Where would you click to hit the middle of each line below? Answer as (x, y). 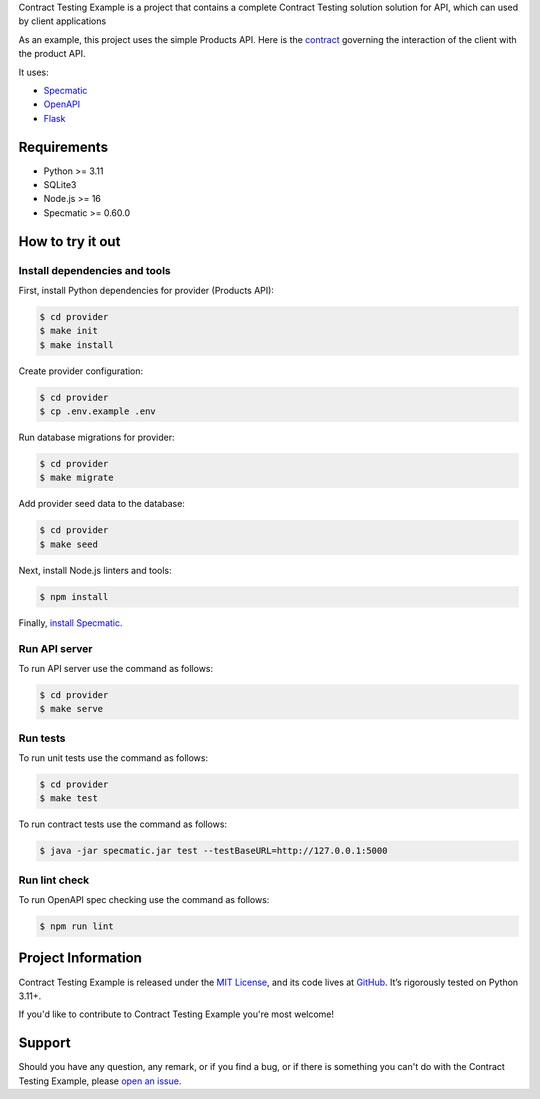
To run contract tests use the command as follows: (123, 824)
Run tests (42, 738)
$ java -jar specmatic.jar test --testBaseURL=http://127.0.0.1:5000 (213, 851)
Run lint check (54, 880)
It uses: (33, 72)
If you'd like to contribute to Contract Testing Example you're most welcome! (176, 1014)
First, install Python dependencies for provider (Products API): (146, 290)
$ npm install (74, 596)
